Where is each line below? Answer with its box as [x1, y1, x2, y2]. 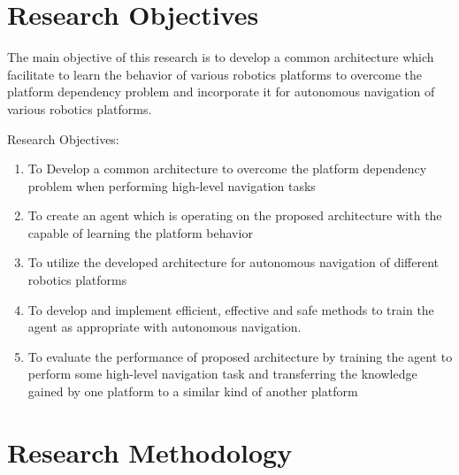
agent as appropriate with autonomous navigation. [27, 318, 302, 336]
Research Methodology [7, 433, 293, 470]
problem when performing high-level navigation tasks [27, 176, 316, 195]
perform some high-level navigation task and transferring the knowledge [27, 364, 417, 383]
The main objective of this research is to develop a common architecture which [7, 48, 434, 66]
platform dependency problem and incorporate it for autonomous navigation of [7, 82, 435, 101]
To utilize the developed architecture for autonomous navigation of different [27, 253, 439, 272]
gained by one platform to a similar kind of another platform [27, 382, 358, 401]
